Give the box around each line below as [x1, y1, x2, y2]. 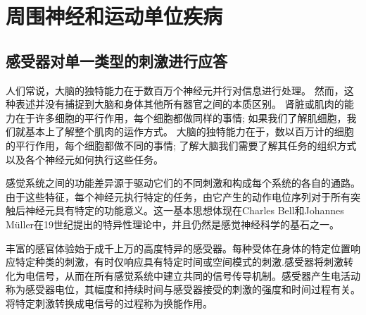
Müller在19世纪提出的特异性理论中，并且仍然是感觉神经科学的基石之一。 [6, 216, 340, 231]
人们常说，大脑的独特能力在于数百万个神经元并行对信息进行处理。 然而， [6, 82, 344, 97]
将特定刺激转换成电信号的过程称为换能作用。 [6, 295, 213, 310]
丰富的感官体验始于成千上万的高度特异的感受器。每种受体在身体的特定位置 [6, 240, 351, 255]
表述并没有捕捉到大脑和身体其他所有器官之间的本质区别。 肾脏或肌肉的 [15, 97, 344, 111]
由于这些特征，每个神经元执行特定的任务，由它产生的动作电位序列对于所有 [6, 189, 351, 204]
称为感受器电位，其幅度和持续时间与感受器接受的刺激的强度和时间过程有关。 [6, 282, 360, 297]
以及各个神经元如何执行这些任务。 [6, 152, 163, 166]
